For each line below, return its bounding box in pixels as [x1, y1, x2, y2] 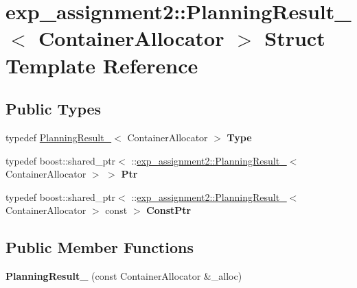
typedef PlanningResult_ [5, 130, 112, 144]
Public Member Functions [5, 237, 194, 258]
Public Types [5, 98, 102, 119]
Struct [264, 24, 325, 52]
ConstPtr [146, 203, 192, 217]
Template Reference [5, 51, 198, 79]
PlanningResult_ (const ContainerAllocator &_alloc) [5, 269, 242, 283]
